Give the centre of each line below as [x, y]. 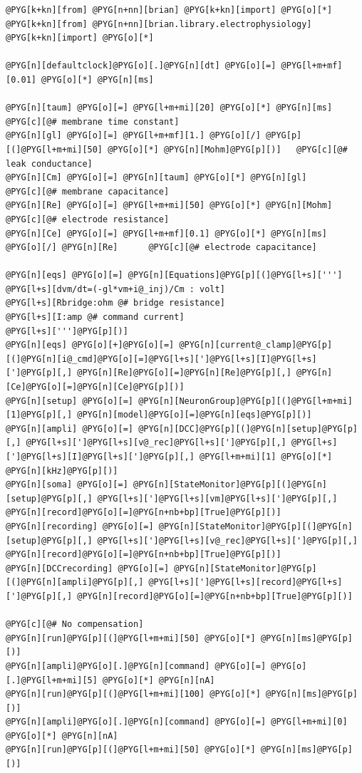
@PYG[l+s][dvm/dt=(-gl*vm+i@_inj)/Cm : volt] [115, 289]
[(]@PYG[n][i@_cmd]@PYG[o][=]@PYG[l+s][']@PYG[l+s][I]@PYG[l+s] [161, 359]
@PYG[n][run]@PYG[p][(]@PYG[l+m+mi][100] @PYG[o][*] [133, 694]
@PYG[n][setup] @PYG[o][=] [69, 401]
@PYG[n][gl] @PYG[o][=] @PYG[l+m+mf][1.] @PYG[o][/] [133, 136]
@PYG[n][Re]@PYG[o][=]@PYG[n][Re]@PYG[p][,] [184, 373]
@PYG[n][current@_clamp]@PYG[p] [256, 345]
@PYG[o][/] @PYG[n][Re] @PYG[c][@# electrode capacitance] [161, 248]
